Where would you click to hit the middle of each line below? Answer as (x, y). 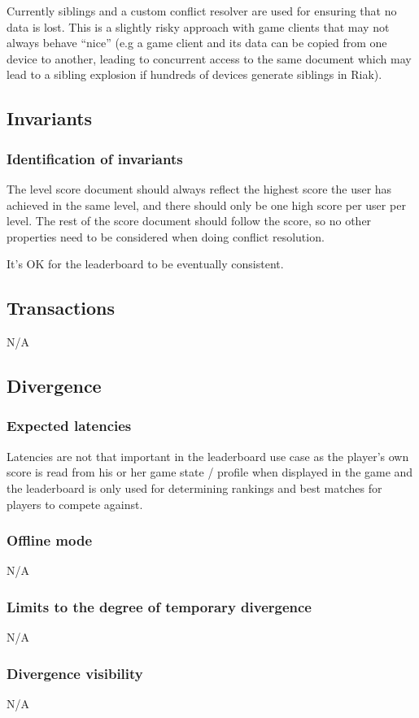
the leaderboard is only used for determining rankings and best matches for (194, 487)
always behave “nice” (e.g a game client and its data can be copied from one (197, 43)
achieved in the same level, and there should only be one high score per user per (206, 205)
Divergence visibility (75, 673)
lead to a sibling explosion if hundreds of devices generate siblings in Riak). (194, 74)
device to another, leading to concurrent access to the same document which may (209, 58)
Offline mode (50, 540)
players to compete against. (75, 504)
